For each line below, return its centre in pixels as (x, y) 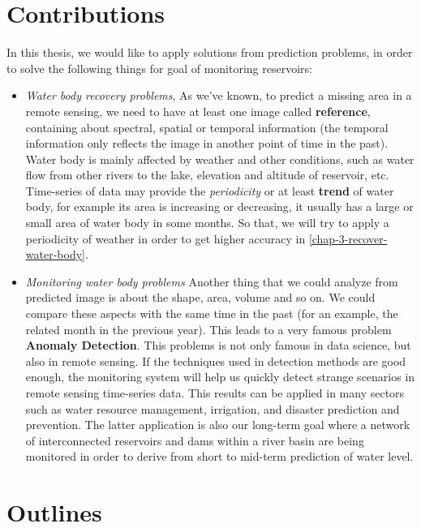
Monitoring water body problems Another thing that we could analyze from (212, 281)
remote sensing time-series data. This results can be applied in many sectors (215, 393)
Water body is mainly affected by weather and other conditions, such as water (220, 159)
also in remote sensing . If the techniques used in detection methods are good (216, 361)
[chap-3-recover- (348, 238)
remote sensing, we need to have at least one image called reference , (198, 111)
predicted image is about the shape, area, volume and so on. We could (200, 297)
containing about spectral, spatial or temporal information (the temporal (207, 127)
